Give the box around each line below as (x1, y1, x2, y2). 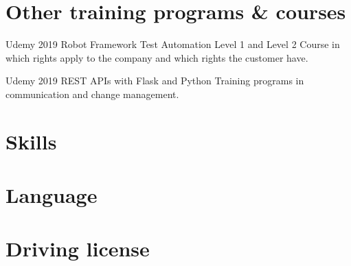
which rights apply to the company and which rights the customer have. (5, 50, 308, 64)
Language (5, 181, 98, 209)
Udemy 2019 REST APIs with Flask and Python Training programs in (5, 73, 304, 88)
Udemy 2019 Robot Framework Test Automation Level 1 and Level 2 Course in (5, 37, 340, 51)
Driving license (5, 234, 150, 263)
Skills (5, 127, 57, 155)
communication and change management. (5, 86, 179, 101)
